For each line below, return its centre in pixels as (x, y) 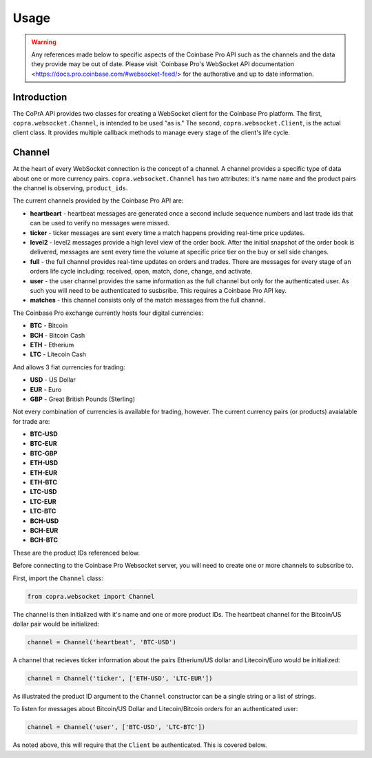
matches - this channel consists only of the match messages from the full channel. (148, 300)
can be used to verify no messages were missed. (100, 223)
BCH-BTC (44, 540)
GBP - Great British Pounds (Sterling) (83, 399)
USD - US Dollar (53, 380)
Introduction (40, 97)
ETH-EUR (44, 473)
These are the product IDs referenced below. (76, 553)
